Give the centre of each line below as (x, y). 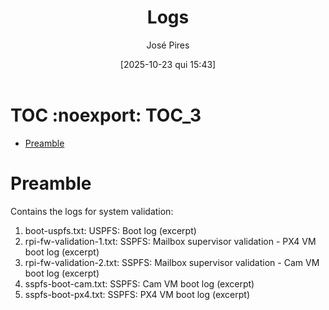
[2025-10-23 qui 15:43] (168, 64)
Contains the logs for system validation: (92, 211)
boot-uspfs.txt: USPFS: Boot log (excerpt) (110, 230)
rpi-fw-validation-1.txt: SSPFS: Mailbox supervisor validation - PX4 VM (170, 241)
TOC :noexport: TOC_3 (106, 115)
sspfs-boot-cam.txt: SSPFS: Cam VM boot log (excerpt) (139, 283)
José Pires (168, 45)
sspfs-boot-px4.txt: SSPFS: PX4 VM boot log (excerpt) (137, 294)
